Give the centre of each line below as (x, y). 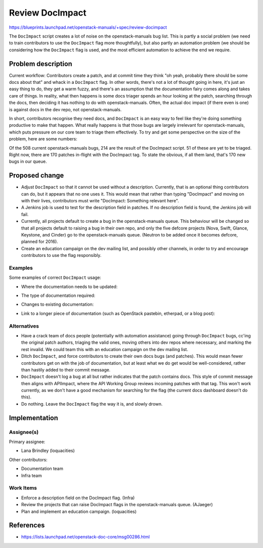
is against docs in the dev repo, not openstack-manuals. (65, 109)
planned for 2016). (40, 242)
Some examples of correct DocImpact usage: (55, 277)
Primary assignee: (27, 442)
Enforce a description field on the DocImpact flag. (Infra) (78, 498)
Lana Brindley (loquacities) (48, 450)
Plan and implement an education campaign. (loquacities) (79, 511)
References (27, 525)
